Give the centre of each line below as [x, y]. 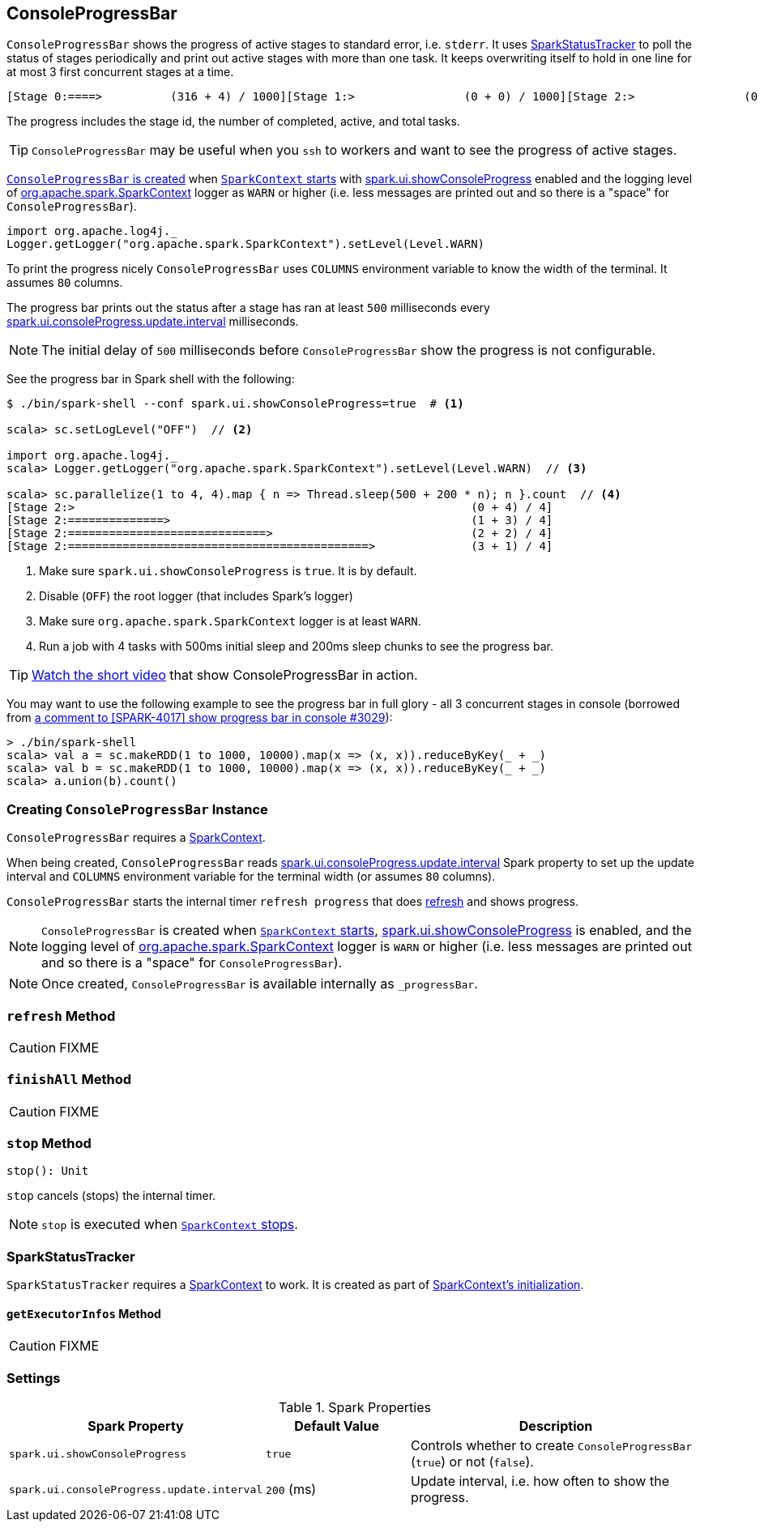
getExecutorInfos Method [84, 1313]
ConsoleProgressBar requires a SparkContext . [136, 838]
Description [556, 1426]
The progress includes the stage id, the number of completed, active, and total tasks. [233, 122]
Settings [34, 1378]
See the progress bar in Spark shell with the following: [151, 379]
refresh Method [61, 1016]
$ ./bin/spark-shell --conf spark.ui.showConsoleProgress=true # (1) [235, 404]
